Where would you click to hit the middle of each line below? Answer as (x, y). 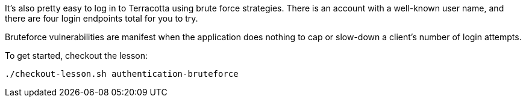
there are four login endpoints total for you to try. (102, 18)
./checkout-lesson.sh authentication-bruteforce (122, 74)
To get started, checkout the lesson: (77, 55)
